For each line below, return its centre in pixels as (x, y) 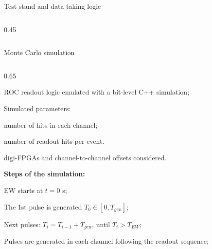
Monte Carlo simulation (39, 52)
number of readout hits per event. (54, 141)
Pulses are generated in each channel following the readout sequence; (106, 240)
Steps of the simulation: (44, 174)
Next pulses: (22, 224)
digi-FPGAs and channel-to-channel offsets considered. (85, 157)
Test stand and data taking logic (53, 6)
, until (101, 224)
